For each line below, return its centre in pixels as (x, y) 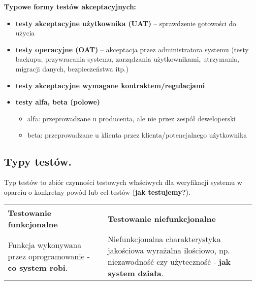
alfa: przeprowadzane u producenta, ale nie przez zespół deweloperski (131, 118)
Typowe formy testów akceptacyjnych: (70, 6)
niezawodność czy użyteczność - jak (169, 262)
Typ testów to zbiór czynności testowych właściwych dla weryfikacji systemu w (123, 182)
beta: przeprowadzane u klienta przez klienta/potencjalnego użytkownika (137, 135)
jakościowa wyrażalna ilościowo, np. (169, 250)
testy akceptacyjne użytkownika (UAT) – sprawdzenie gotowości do (126, 23)
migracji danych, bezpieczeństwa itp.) (72, 68)
